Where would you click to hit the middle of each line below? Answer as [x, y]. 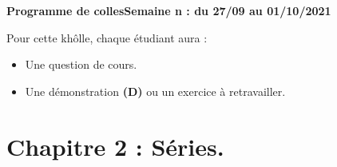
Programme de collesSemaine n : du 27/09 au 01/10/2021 [169, 10]
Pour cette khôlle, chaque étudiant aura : [107, 37]
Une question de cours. [81, 64]
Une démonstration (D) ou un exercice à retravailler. [155, 91]
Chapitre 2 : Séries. [115, 146]
